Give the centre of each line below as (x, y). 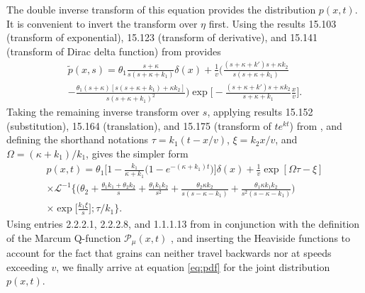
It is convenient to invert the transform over (102, 23)
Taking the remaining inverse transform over (103, 112)
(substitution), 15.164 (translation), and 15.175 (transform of (139, 125)
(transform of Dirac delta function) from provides (114, 51)
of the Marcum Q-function (64, 237)
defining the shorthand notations (78, 139)
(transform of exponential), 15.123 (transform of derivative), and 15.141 (162, 37)
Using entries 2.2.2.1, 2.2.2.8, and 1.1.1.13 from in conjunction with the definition (183, 224)
